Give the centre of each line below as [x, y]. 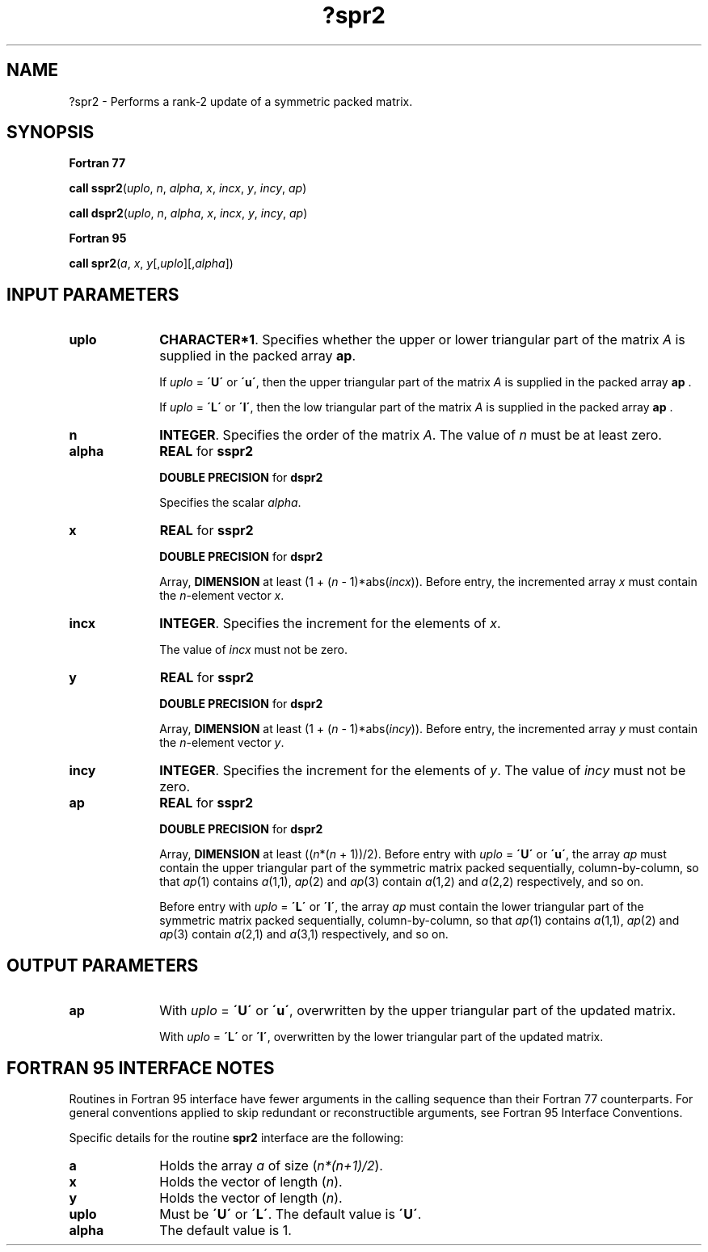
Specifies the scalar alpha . [230, 503]
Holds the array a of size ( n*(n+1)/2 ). [271, 1165]
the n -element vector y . [222, 743]
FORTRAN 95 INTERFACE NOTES [141, 1068]
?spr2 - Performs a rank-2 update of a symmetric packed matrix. [241, 101]
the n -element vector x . [222, 596]
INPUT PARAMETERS [93, 294]
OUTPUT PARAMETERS [103, 965]
